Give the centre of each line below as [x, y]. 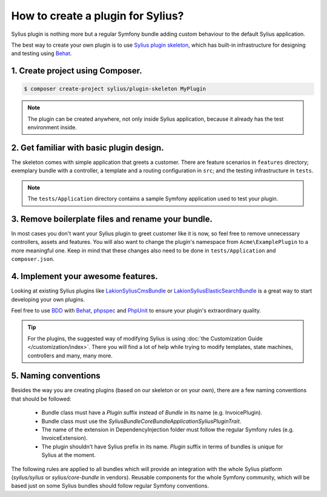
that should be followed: [41, 399]
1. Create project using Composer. [77, 71]
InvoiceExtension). [64, 438]
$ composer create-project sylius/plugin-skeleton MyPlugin [115, 89]
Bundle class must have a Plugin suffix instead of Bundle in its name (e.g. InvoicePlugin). [152, 413]
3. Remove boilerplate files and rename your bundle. [112, 219]
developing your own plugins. [48, 299]
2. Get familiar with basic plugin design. [88, 148]
